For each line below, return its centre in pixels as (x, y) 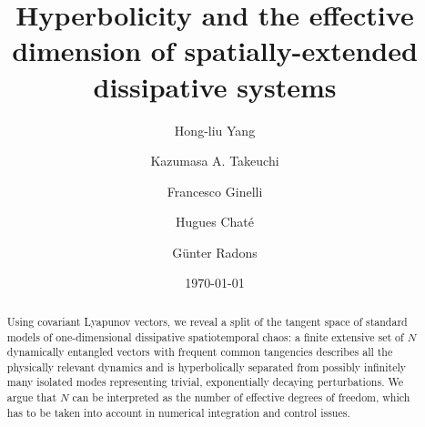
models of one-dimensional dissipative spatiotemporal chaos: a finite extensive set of (205, 336)
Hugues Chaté (215, 222)
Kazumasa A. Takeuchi (215, 161)
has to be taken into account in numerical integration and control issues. (178, 412)
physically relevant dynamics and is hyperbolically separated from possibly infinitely (207, 366)
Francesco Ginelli (215, 191)
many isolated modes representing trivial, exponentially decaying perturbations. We (205, 382)
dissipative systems (215, 86)
